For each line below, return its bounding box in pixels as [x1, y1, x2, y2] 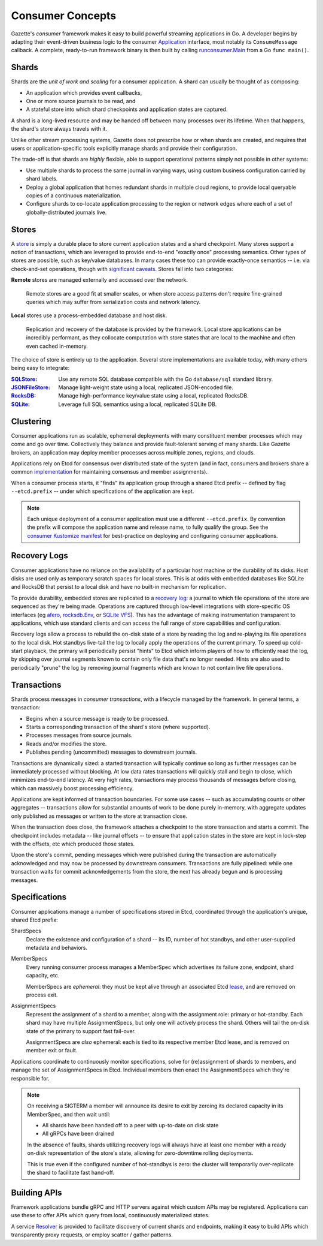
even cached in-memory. [26, 342, 88, 350]
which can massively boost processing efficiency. [11, 784, 134, 791]
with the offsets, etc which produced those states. [11, 840, 135, 848]
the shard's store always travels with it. [11, 125, 108, 133]
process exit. [26, 991, 58, 998]
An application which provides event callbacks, [26, 89, 142, 96]
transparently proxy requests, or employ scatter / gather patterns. [11, 1231, 173, 1238]
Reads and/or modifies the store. [26, 740, 107, 747]
